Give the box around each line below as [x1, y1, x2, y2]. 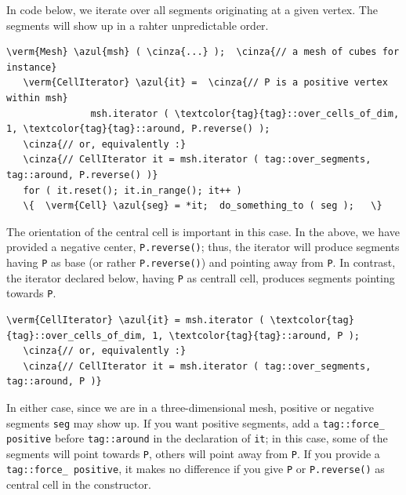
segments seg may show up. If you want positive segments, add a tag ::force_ [6, 414, 385, 431]
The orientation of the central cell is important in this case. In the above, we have [6, 223, 400, 239]
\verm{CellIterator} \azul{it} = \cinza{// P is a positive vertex [23, 77, 388, 89]
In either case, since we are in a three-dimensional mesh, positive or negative [6, 399, 375, 415]
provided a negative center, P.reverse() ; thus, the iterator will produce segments [6, 238, 400, 255]
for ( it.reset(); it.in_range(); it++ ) [23, 184, 242, 196]
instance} [6, 61, 57, 73]
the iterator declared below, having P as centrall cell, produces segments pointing [6, 269, 395, 286]
